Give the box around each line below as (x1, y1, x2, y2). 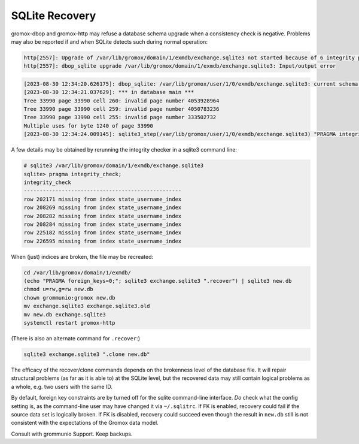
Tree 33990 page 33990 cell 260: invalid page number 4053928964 (23, 97, 220, 104)
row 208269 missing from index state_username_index (23, 204, 182, 211)
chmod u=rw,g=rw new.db (23, 286, 94, 293)
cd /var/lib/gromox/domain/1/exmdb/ (23, 269, 132, 276)
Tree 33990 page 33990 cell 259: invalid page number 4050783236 (23, 105, 220, 113)
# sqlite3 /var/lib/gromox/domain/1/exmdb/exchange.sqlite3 (23, 162, 204, 169)
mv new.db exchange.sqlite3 (23, 311, 106, 318)
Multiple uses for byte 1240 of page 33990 (23, 122, 154, 129)
